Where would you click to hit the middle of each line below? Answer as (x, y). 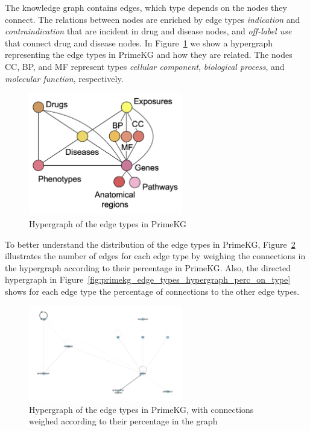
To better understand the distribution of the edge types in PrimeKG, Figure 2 (150, 244)
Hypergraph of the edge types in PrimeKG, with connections (141, 409)
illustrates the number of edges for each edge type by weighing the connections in (155, 256)
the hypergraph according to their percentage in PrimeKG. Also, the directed (148, 267)
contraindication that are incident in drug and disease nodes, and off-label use (148, 31)
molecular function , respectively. (64, 78)
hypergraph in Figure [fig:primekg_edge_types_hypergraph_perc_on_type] (148, 279)
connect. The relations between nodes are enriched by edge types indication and (153, 19)
